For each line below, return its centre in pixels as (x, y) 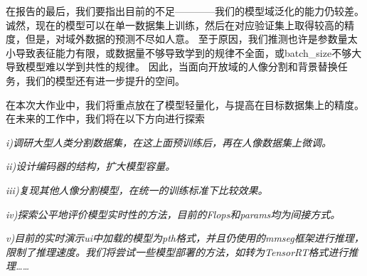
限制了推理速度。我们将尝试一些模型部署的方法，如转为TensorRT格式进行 (177, 251)
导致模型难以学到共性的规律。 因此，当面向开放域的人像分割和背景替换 (172, 67)
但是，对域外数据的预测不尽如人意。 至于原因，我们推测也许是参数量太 (191, 39)
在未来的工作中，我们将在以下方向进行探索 (105, 118)
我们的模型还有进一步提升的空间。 (105, 80)
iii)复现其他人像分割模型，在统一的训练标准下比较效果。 (137, 190)
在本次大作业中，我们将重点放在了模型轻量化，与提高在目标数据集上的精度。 (185, 104)
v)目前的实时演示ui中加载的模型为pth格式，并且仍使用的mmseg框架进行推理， (185, 238)
